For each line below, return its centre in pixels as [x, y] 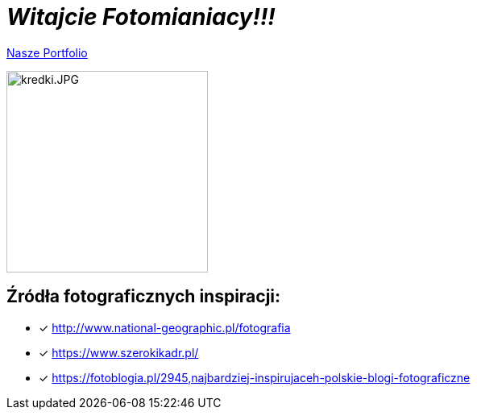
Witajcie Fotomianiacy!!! [141, 17]
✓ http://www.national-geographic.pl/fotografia [165, 327]
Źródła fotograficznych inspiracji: [144, 297]
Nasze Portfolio [47, 52]
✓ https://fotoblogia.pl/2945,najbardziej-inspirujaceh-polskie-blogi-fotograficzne [255, 377]
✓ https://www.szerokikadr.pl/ [119, 352]
